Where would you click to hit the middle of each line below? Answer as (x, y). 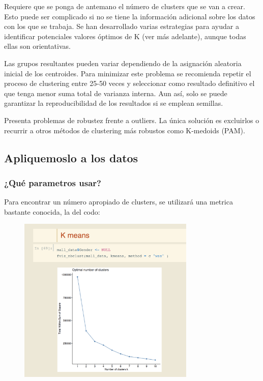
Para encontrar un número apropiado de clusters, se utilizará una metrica (119, 202)
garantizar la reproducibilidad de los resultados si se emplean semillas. (114, 103)
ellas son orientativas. (37, 46)
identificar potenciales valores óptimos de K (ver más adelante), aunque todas (125, 36)
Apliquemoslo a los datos (71, 157)
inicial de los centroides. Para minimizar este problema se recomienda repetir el (128, 73)
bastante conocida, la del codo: (52, 211)
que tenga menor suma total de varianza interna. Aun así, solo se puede (116, 93)
